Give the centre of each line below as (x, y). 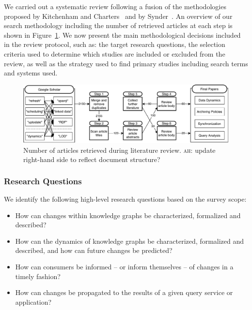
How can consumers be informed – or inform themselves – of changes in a (124, 267)
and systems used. (31, 73)
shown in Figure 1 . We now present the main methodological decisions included (122, 35)
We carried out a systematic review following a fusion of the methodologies (115, 6)
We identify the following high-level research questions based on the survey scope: (125, 199)
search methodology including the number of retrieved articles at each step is (118, 25)
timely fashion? (38, 276)
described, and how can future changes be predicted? (94, 250)
